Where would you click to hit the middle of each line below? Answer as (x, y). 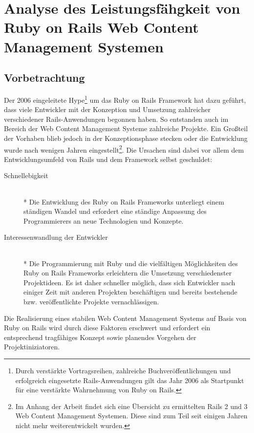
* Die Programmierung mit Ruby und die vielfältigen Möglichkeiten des (131, 263)
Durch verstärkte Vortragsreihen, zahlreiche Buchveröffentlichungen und (123, 370)
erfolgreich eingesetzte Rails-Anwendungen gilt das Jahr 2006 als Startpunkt (130, 380)
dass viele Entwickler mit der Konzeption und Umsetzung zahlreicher (107, 109)
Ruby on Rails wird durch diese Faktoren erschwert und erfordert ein (107, 328)
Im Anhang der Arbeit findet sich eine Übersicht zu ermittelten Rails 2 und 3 (131, 406)
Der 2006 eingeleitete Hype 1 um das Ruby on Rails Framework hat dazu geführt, (125, 99)
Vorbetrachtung (44, 78)
